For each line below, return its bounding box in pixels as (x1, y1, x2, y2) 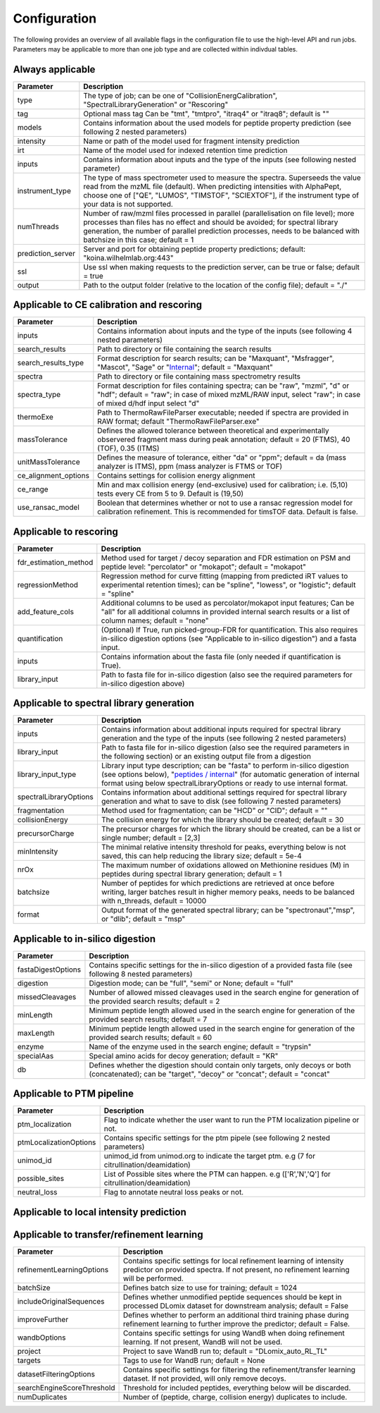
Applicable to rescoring (13, 525, 119, 537)
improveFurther (17, 1314, 69, 1324)
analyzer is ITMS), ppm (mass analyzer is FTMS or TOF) (97, 462, 283, 472)
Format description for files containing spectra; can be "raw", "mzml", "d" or (97, 381, 350, 391)
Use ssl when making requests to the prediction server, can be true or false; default (83, 262, 360, 271)
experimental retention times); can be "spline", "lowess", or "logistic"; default (101, 580, 356, 589)
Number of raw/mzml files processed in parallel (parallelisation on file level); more (83, 208, 355, 218)
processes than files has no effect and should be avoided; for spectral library (83, 217, 338, 227)
